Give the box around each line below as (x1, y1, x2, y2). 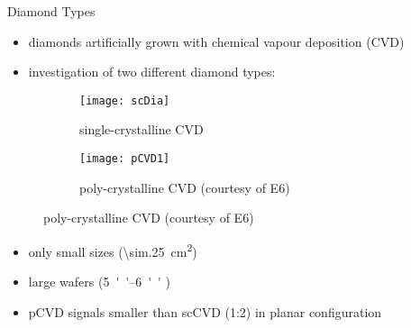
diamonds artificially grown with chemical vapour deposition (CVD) (28, 32, 405, 50)
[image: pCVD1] (79, 152, 170, 166)
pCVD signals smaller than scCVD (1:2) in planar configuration (28, 302, 382, 321)
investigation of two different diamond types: (28, 62, 276, 81)
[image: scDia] (79, 94, 170, 107)
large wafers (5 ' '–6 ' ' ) (28, 272, 171, 291)
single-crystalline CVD (79, 120, 204, 139)
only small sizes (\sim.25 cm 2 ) (28, 239, 197, 260)
